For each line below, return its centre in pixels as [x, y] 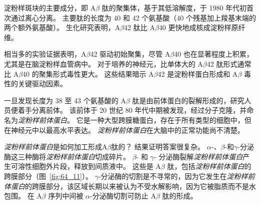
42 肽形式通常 [229, 63]
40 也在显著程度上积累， [214, 54]
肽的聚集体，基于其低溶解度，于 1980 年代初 [174, 8]
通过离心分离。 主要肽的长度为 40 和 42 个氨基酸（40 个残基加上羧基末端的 [133, 17]
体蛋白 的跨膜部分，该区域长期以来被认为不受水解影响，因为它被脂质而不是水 [130, 186]
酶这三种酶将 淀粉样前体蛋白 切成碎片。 [67, 156]
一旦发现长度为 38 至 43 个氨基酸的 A [65, 100]
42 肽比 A [139, 27]
